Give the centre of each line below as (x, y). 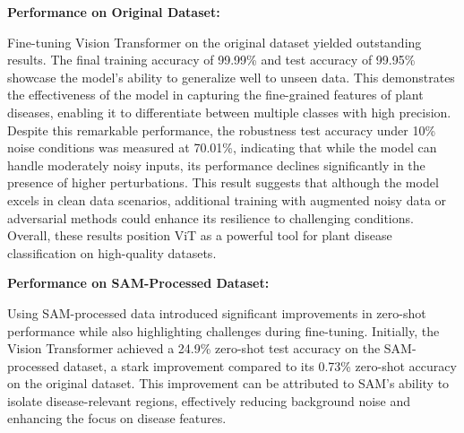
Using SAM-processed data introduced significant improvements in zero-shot (217, 312)
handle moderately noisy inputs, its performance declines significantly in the (216, 165)
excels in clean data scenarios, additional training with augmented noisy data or (227, 199)
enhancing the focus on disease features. (117, 418)
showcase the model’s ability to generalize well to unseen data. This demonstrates (231, 77)
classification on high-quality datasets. (112, 252)
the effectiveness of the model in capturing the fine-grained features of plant (215, 95)
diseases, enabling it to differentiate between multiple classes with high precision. (229, 112)
